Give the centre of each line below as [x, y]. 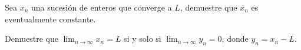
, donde [235, 39]
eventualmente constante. [50, 19]
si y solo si [143, 39]
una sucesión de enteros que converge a [102, 7]
